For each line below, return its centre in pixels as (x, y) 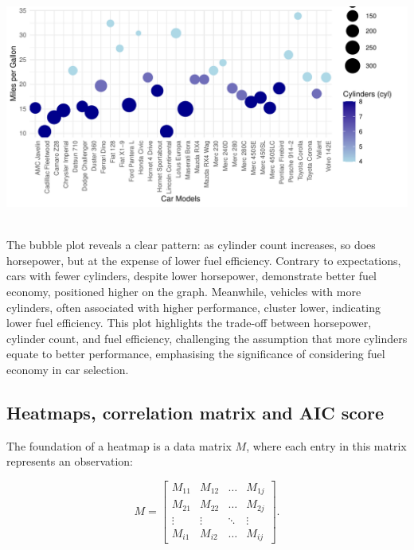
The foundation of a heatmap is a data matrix (119, 445)
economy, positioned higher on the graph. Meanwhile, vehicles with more (184, 291)
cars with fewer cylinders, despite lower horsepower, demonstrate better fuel (191, 276)
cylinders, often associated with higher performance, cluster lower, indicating (193, 307)
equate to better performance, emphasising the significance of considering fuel (196, 354)
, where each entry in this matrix (326, 445)
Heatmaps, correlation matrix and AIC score (195, 412)
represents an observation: (70, 461)
